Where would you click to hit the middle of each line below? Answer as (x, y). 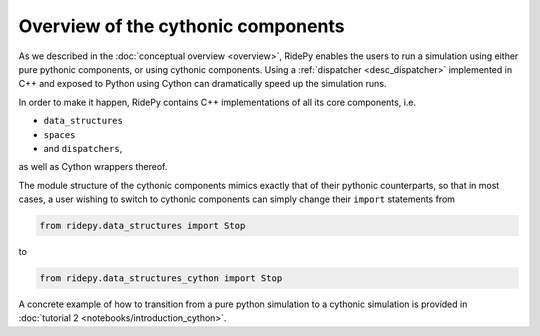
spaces (59, 134)
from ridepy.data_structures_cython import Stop (161, 278)
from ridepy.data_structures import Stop (142, 226)
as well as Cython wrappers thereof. (93, 167)
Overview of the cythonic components (181, 26)
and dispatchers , (83, 148)
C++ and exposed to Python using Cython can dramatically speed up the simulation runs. (202, 84)
